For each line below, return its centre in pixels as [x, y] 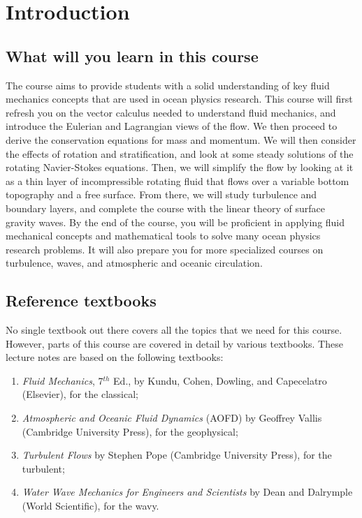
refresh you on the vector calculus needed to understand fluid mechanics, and [171, 112]
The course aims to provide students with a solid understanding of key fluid [168, 85]
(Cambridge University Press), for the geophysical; [130, 431]
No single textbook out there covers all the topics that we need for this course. [174, 330]
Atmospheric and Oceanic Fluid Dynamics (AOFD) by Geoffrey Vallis [172, 418]
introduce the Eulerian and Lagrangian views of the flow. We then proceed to [172, 126]
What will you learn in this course [132, 55]
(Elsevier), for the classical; [80, 394]
